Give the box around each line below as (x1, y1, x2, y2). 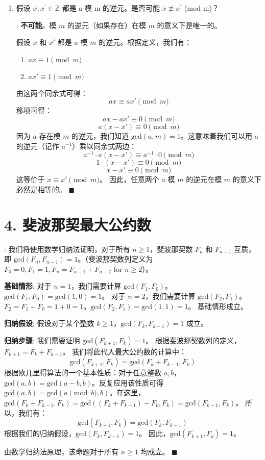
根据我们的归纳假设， (4, 428, 76, 439)
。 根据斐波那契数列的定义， (146, 335, 242, 345)
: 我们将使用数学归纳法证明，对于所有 (4, 243, 130, 254)
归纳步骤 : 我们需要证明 (4, 335, 80, 345)
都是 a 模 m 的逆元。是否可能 (62, 3, 160, 13)
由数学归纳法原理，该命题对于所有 (4, 446, 118, 457)
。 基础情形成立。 (188, 300, 248, 311)
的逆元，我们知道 (71, 130, 129, 141)
